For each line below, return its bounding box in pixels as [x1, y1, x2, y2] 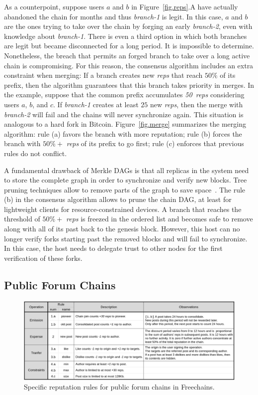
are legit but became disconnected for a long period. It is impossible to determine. [4, 40, 254, 51]
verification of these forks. [4, 252, 83, 263]
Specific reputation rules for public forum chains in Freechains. [24, 382, 215, 392]
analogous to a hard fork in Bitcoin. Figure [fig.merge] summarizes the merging [4, 119, 246, 129]
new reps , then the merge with [150, 99, 243, 109]
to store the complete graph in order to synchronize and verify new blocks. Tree [4, 175, 247, 185]
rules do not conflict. [4, 148, 67, 158]
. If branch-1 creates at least [53, 99, 139, 109]
